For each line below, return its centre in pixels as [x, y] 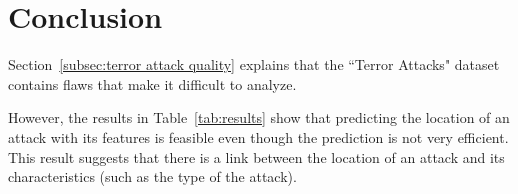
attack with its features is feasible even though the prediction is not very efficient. [258, 136]
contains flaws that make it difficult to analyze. [152, 83]
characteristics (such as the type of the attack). [152, 176]
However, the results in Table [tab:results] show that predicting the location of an [259, 117]
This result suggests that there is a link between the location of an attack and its [256, 156]
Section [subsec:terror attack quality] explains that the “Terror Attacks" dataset [254, 64]
